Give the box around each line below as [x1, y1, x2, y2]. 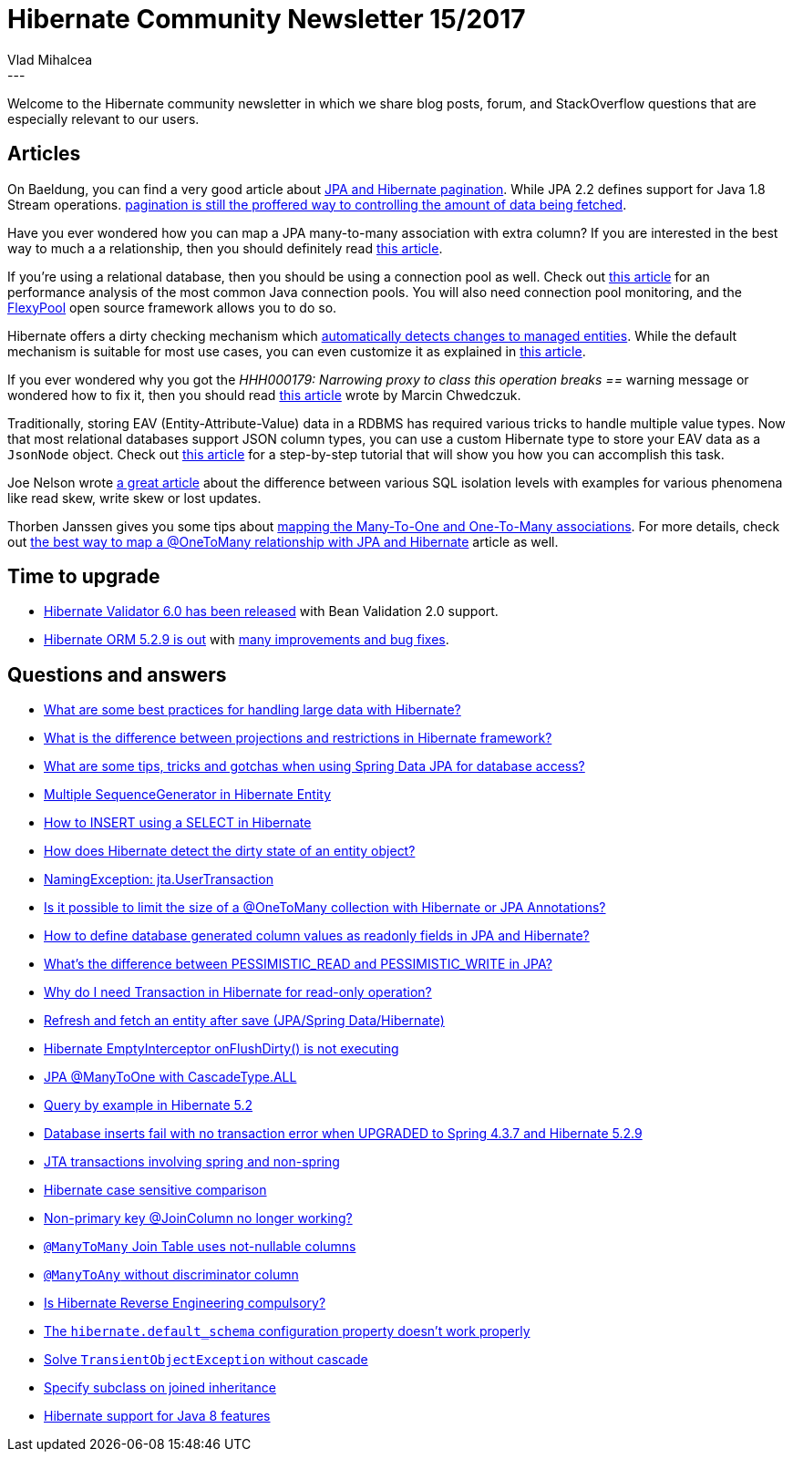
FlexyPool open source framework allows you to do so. [7, 299, 337, 315]
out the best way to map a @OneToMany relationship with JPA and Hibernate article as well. [7, 533, 559, 550]
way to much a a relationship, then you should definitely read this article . [7, 240, 443, 256]
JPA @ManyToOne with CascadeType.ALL [44, 1069, 297, 1085]
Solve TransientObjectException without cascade [44, 1351, 368, 1368]
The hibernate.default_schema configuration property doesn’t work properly [44, 1323, 530, 1340]
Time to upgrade [7, 565, 160, 589]
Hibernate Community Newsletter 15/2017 [7, 4, 526, 35]
